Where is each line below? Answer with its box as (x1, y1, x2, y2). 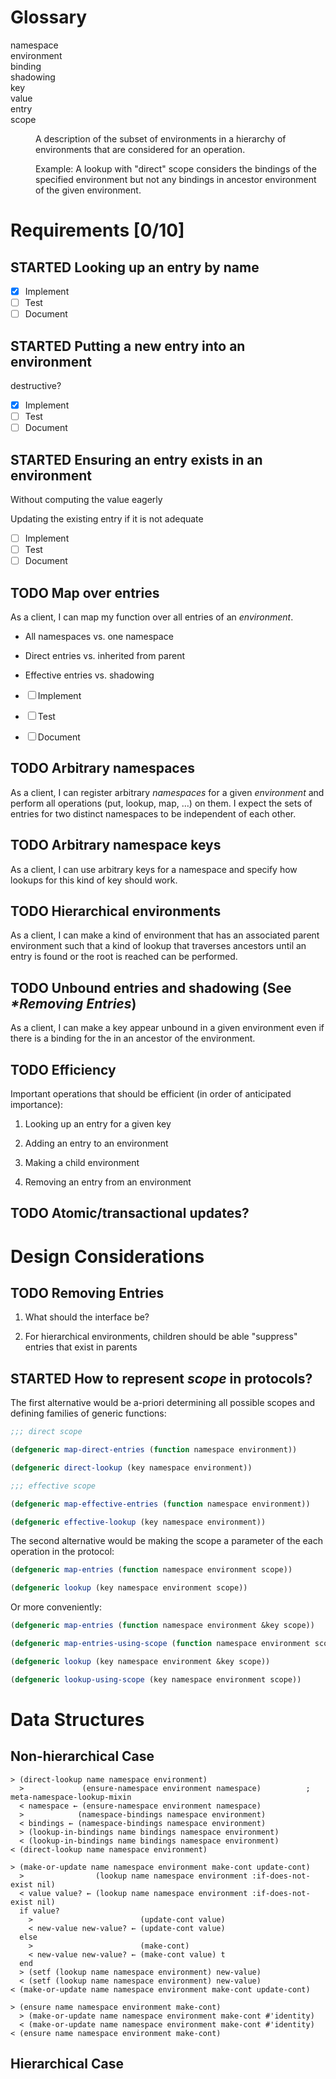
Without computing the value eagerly (10, 493, 163, 505)
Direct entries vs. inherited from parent (24, 649, 185, 661)
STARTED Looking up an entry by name (10, 259, 260, 276)
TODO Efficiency (10, 1061, 117, 1078)
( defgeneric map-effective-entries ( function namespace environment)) (10, 1499, 311, 1509)
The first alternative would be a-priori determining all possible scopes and (10, 1397, 316, 1409)
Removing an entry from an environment (24, 1176, 192, 1188)
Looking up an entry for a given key (24, 1118, 172, 1130)
